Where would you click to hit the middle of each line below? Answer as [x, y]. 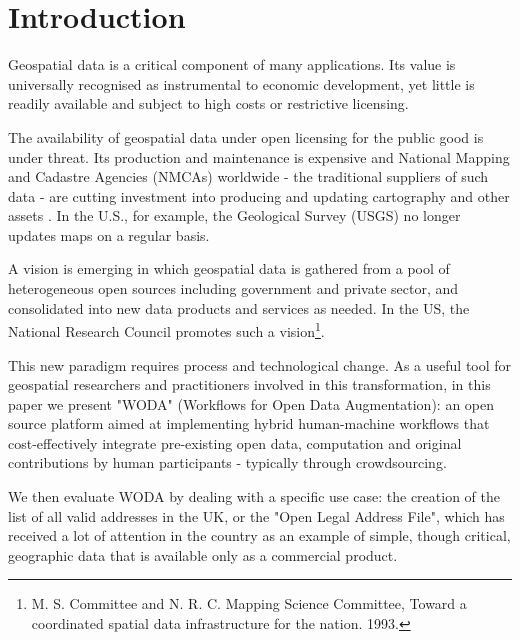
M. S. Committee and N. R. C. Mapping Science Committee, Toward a [249, 603]
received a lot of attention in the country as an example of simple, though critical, [259, 535]
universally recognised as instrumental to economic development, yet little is [241, 83]
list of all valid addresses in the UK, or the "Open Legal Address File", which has [256, 515]
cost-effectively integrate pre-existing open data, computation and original [235, 442]
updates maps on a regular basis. [109, 234]
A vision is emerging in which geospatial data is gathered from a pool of [229, 268]
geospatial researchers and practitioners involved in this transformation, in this [249, 384]
